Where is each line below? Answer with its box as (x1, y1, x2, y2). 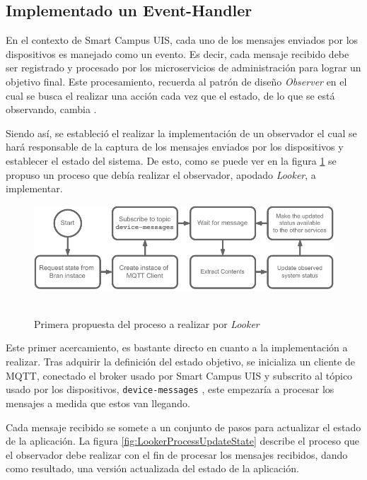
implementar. (6, 181, 63, 196)
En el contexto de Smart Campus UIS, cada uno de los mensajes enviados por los (6, 33, 359, 47)
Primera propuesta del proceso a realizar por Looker (34, 316, 260, 331)
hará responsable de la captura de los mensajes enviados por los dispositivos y (6, 139, 344, 154)
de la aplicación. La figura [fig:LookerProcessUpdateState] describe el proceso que (6, 433, 360, 448)
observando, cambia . (6, 102, 97, 117)
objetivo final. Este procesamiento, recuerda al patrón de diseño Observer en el (6, 74, 347, 88)
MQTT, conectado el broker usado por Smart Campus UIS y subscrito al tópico (6, 368, 353, 382)
